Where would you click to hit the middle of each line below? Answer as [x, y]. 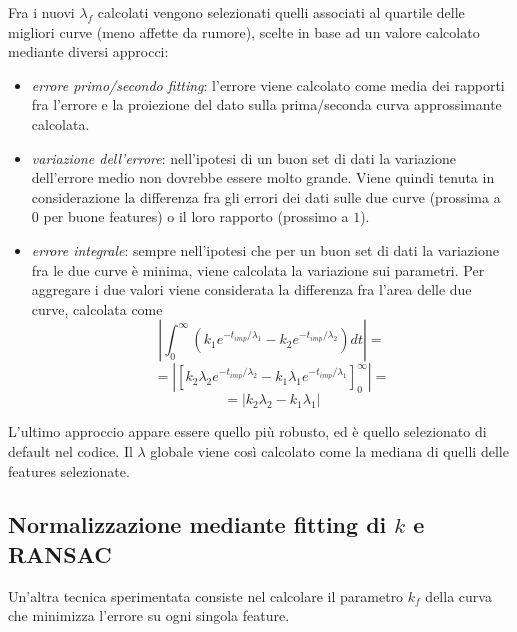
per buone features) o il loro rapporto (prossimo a [196, 216]
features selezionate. [69, 470]
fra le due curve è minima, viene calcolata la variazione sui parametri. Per [258, 269]
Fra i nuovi [41, 12]
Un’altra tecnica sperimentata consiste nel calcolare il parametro [206, 595]
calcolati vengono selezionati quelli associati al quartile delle [281, 12]
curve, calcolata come [97, 308]
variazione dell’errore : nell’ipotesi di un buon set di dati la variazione [243, 157]
